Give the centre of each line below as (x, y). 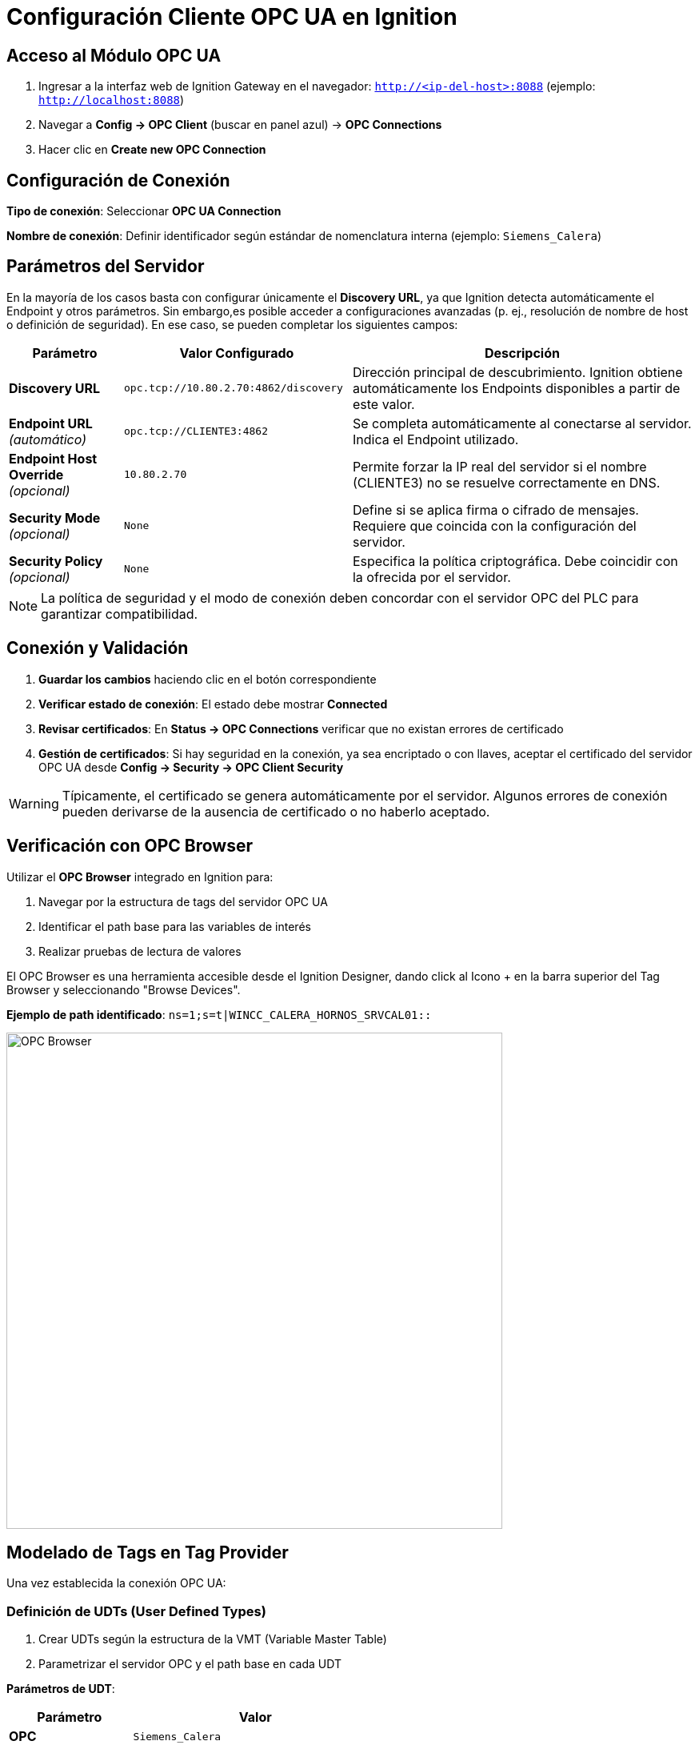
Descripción (522, 353)
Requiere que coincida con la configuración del (494, 526)
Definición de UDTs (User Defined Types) (136, 1611)
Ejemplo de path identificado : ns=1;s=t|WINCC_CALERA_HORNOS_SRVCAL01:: (219, 1014)
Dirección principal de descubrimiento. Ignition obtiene (517, 372)
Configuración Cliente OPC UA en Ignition (232, 17)
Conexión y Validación (98, 648)
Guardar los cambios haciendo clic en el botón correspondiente (208, 679)
